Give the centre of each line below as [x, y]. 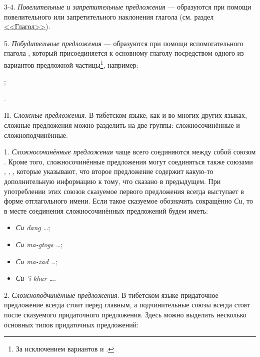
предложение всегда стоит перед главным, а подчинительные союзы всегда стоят [127, 305]
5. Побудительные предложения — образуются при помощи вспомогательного [124, 43]
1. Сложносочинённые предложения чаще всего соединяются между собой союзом [130, 152]
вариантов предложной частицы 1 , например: [71, 64]
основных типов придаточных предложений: [71, 324]
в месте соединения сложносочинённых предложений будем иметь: [106, 210]
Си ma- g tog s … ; [39, 244]
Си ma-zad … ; [37, 261]
